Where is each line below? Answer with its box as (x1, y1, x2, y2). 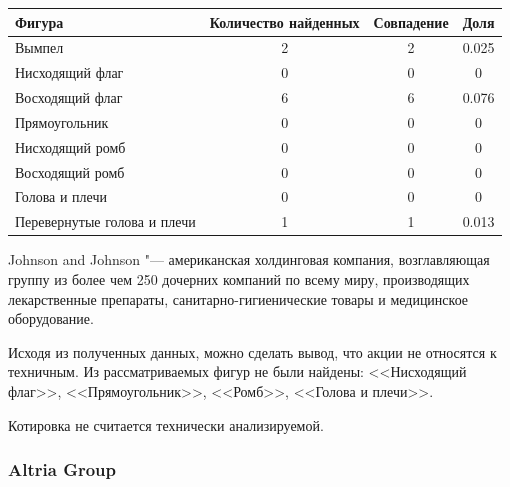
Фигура (15, 11, 64, 32)
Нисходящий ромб (15, 136, 126, 157)
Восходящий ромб (15, 161, 125, 182)
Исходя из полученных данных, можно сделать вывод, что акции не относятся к (8, 341, 497, 362)
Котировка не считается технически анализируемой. (8, 414, 324, 435)
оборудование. (8, 308, 94, 329)
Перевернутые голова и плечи (15, 211, 196, 232)
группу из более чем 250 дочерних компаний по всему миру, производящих (8, 268, 470, 289)
